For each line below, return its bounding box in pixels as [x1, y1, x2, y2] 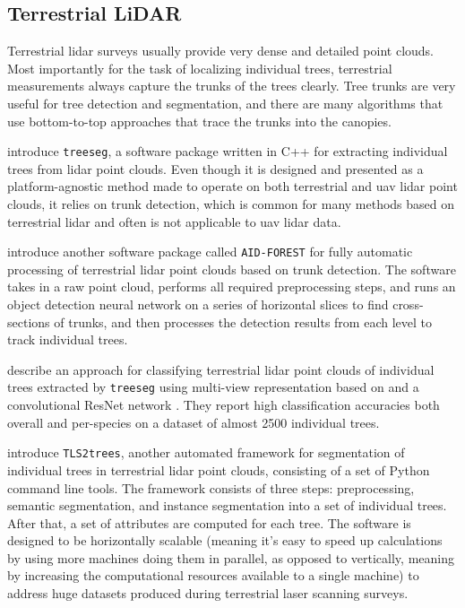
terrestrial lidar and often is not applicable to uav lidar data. [7, 212, 341, 230]
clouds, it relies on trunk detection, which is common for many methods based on [7, 195, 455, 213]
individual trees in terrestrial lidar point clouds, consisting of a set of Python [7, 460, 430, 479]
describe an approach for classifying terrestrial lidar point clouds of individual [7, 360, 435, 378]
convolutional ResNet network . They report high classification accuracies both [7, 395, 440, 414]
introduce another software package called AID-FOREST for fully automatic [7, 242, 413, 261]
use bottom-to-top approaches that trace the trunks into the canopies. [7, 111, 392, 130]
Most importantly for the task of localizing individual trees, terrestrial [7, 58, 392, 77]
